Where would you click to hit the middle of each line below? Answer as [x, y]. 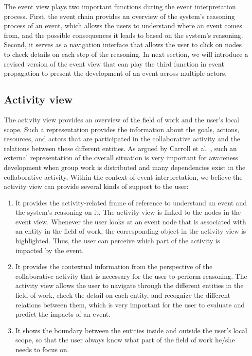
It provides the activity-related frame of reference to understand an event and [131, 202]
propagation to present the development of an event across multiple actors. [116, 73]
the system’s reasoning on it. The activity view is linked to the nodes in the [128, 212]
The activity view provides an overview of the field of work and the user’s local [122, 119]
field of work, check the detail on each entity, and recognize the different [123, 295]
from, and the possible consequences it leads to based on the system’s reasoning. [124, 35]
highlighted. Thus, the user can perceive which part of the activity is [118, 241]
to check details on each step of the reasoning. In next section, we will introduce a [126, 54]
